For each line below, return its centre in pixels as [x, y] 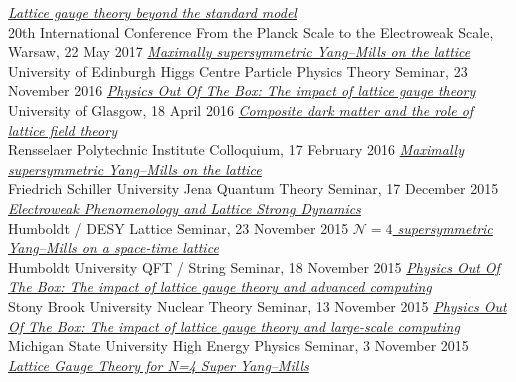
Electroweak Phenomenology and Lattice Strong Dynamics [184, 207]
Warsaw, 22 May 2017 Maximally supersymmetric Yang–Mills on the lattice [239, 51]
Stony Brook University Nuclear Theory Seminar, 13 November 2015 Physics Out [257, 305]
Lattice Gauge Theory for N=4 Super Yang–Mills [158, 364]
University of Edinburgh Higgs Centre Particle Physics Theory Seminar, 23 [238, 70]
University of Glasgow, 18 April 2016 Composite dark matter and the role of [241, 109]
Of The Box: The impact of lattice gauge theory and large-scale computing [234, 325]
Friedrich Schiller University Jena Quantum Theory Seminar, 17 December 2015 [253, 188]
